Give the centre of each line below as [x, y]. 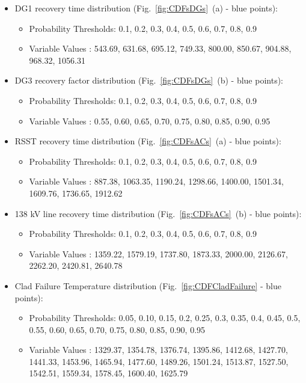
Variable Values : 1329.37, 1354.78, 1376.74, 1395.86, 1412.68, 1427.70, [158, 350]
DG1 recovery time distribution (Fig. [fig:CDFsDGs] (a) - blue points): [146, 8]
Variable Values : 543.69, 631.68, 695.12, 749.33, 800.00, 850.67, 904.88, [160, 48]
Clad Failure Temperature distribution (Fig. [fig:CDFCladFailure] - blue [148, 285]
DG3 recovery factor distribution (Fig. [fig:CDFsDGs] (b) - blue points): [149, 80]
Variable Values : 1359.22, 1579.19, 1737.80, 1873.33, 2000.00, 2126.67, [158, 253]
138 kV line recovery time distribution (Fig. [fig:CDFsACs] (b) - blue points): [158, 213]
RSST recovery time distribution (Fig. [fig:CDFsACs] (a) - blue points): [148, 141]
